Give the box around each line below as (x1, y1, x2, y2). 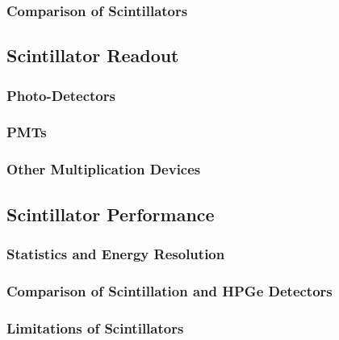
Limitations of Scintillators (6, 317, 184, 338)
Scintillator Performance (6, 201, 215, 226)
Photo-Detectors (6, 85, 115, 105)
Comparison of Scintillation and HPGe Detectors (6, 280, 333, 300)
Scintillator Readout (6, 43, 179, 68)
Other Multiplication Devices (6, 159, 201, 179)
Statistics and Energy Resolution (6, 243, 225, 263)
